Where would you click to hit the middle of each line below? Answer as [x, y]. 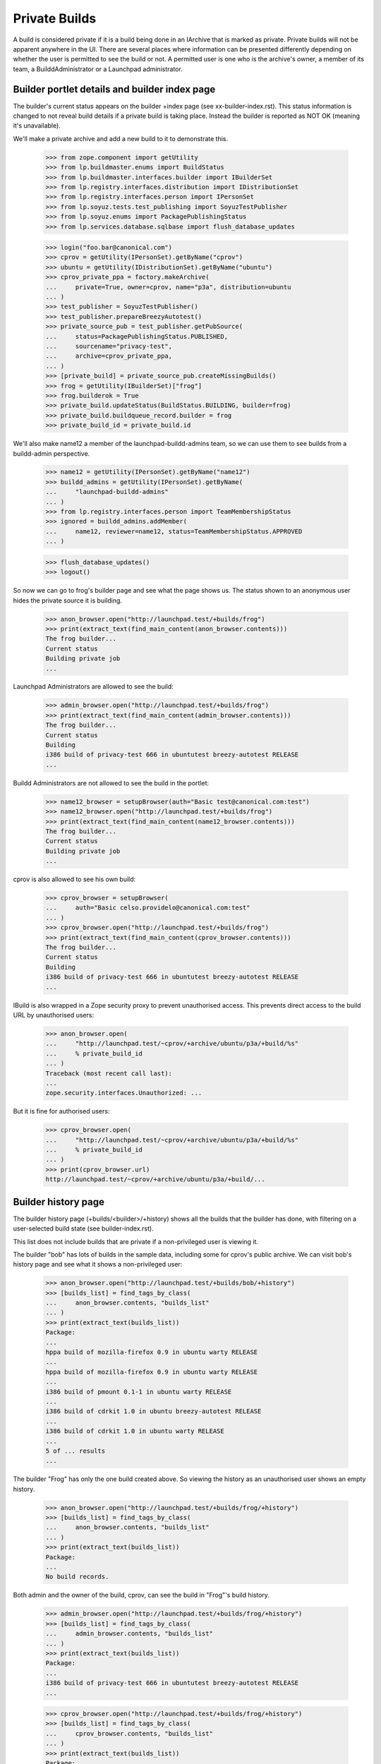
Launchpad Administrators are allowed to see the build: [93, 687]
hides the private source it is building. [68, 600]
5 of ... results [75, 1451]
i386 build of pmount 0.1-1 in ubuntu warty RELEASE [139, 1391]
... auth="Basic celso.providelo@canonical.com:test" [148, 908]
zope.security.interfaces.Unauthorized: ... [124, 1093]
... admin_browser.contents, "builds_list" [129, 1634]
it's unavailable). [37, 126]
